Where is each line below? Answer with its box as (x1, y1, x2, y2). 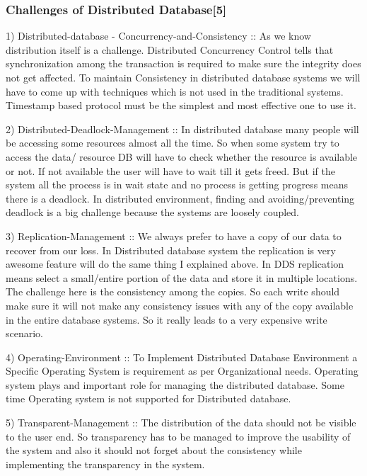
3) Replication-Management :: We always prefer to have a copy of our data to (6, 228, 342, 243)
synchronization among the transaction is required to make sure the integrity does (6, 56, 361, 71)
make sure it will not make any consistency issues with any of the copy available (6, 297, 354, 312)
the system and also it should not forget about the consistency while (6, 443, 302, 458)
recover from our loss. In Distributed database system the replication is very (6, 242, 336, 257)
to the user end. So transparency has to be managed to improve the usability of (6, 429, 351, 443)
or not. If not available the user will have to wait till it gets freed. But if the (6, 163, 335, 178)
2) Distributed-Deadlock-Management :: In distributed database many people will (6, 121, 359, 136)
